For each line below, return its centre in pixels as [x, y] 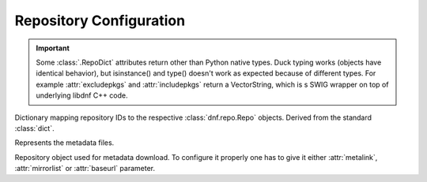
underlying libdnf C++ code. [82, 95]
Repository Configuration [100, 20]
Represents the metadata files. [64, 143]
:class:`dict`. [34, 128]
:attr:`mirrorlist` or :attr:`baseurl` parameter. [85, 169]
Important [53, 48]
